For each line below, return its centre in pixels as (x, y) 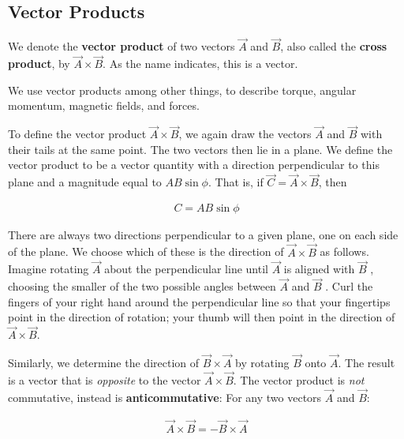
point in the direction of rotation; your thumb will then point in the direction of (202, 317)
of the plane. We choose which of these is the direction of (146, 251)
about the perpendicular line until (186, 269)
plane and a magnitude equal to (85, 182)
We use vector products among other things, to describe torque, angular (182, 90)
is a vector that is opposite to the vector (105, 379)
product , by (39, 64)
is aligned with (319, 269)
